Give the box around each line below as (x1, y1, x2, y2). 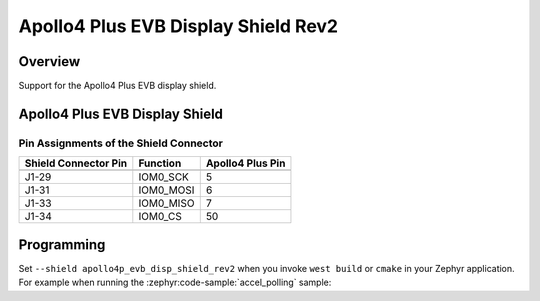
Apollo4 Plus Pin (205, 156, 286, 170)
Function (138, 156, 182, 170)
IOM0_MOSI (138, 183, 195, 197)
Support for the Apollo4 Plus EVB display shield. (18, 80, 217, 92)
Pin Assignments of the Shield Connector (18, 136, 224, 150)
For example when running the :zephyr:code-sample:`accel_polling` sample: (18, 276, 332, 289)
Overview (18, 53, 81, 70)
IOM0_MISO (138, 196, 195, 210)
